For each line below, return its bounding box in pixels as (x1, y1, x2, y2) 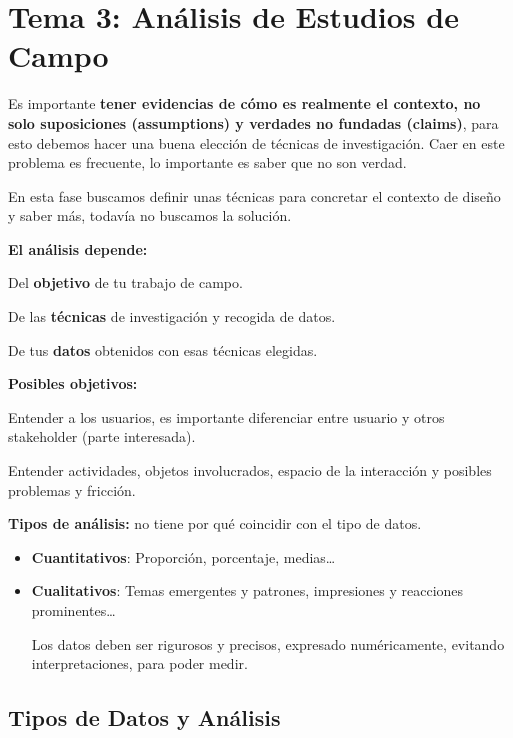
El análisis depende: (8, 238, 148, 259)
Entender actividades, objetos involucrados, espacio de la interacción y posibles (8, 460, 492, 481)
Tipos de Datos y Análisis (8, 702, 281, 733)
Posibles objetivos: (8, 373, 138, 394)
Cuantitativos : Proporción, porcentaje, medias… (31, 546, 336, 567)
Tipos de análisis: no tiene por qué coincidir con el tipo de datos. (8, 513, 422, 534)
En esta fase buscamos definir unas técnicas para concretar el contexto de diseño (8, 185, 501, 206)
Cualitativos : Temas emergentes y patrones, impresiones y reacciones (31, 580, 464, 601)
